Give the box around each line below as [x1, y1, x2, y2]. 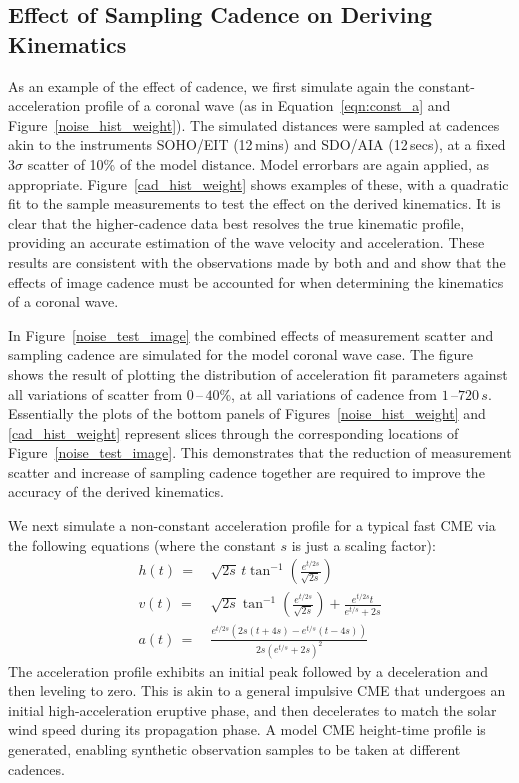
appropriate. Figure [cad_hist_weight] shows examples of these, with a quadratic [8, 173, 509, 194]
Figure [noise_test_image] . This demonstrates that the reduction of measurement [8, 442, 512, 463]
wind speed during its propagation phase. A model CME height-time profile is [8, 719, 486, 740]
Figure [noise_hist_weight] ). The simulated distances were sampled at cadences [8, 114, 500, 135]
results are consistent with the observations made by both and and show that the [8, 251, 506, 272]
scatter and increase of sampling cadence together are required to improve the [8, 461, 485, 482]
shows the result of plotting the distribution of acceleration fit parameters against [8, 363, 508, 384]
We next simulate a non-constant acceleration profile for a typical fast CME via [8, 515, 496, 536]
